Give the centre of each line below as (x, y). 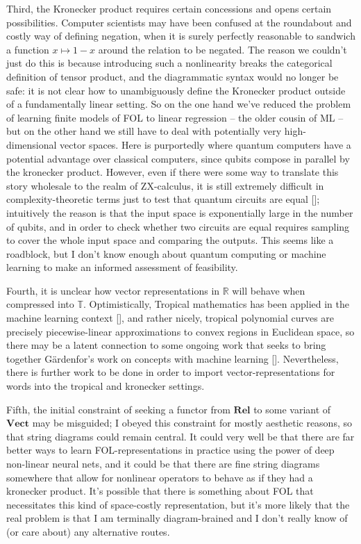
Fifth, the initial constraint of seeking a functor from (118, 409)
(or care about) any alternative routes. (88, 531)
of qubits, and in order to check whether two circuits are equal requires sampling (178, 226)
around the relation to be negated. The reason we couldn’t (223, 49)
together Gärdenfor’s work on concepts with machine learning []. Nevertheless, (173, 358)
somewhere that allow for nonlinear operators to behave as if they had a (160, 477)
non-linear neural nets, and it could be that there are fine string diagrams (163, 463)
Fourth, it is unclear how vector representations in (113, 290)
